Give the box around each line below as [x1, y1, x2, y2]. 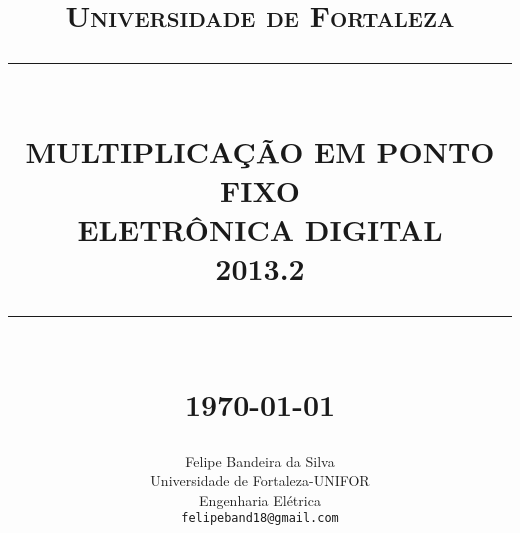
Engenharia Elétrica [199, 489, 321, 510]
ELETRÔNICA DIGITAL [77, 208, 443, 249]
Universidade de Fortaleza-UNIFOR [150, 470, 370, 491]
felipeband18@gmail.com [181, 511, 339, 526]
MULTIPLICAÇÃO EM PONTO [25, 130, 495, 171]
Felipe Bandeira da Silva [185, 450, 335, 471]
